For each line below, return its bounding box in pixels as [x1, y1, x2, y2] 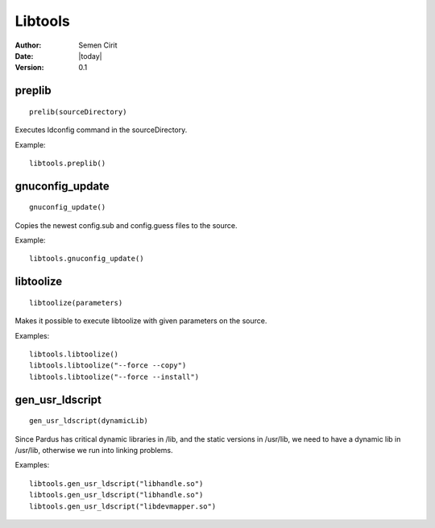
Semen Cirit [78, 40, 118, 50]
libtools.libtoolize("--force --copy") [29, 361, 187, 370]
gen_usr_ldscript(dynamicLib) [29, 416, 149, 426]
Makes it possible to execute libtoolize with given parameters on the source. [14, 316, 267, 326]
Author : [14, 40, 42, 50]
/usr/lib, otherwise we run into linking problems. [14, 446, 173, 455]
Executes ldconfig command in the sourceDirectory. [14, 125, 188, 135]
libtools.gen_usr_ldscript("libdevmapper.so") [29, 501, 217, 511]
